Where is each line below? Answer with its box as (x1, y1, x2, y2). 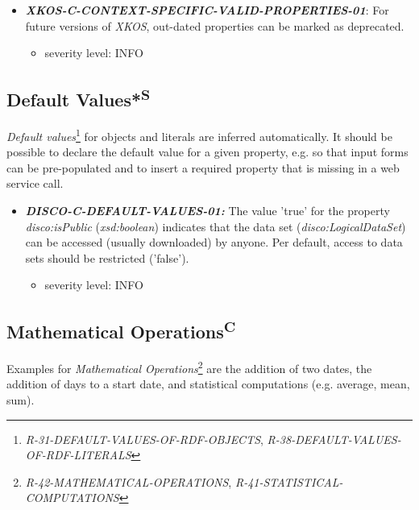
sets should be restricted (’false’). (25, 249, 189, 266)
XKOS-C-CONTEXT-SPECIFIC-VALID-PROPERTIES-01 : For (25, 2, 389, 18)
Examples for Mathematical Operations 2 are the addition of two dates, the (6, 358, 372, 376)
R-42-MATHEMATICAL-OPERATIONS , (25, 473, 232, 490)
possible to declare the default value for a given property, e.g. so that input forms (6, 143, 409, 160)
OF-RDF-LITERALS (25, 446, 131, 463)
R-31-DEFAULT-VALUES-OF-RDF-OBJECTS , (25, 430, 263, 447)
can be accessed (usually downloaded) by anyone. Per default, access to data (25, 234, 403, 251)
